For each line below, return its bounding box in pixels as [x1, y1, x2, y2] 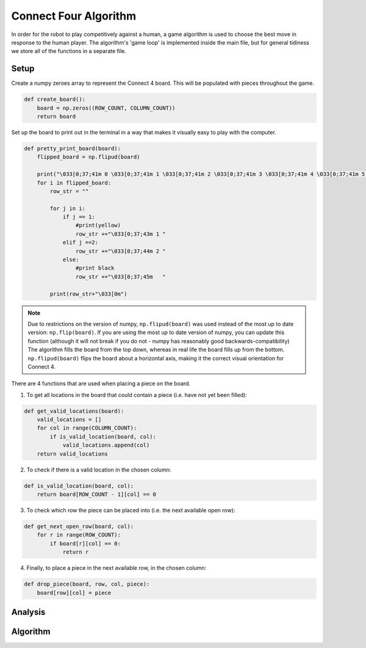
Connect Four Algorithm [11, 9, 137, 23]
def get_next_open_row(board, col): [24, 523, 134, 530]
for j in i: [49, 205, 85, 212]
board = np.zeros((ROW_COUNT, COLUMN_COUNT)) [37, 104, 176, 111]
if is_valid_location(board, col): [49, 433, 157, 440]
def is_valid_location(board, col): [24, 482, 134, 489]
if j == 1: [62, 214, 96, 220]
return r [62, 548, 89, 556]
